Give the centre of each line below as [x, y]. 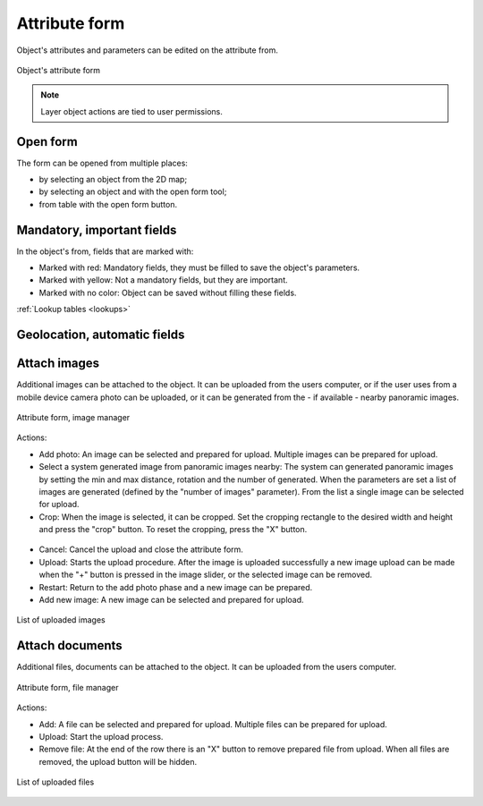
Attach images [58, 364]
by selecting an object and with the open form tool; [133, 191]
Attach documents [69, 645]
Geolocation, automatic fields [101, 335]
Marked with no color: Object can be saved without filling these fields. [168, 293]
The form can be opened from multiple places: [102, 163]
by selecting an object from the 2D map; [113, 180]
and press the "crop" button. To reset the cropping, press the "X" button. [173, 530]
